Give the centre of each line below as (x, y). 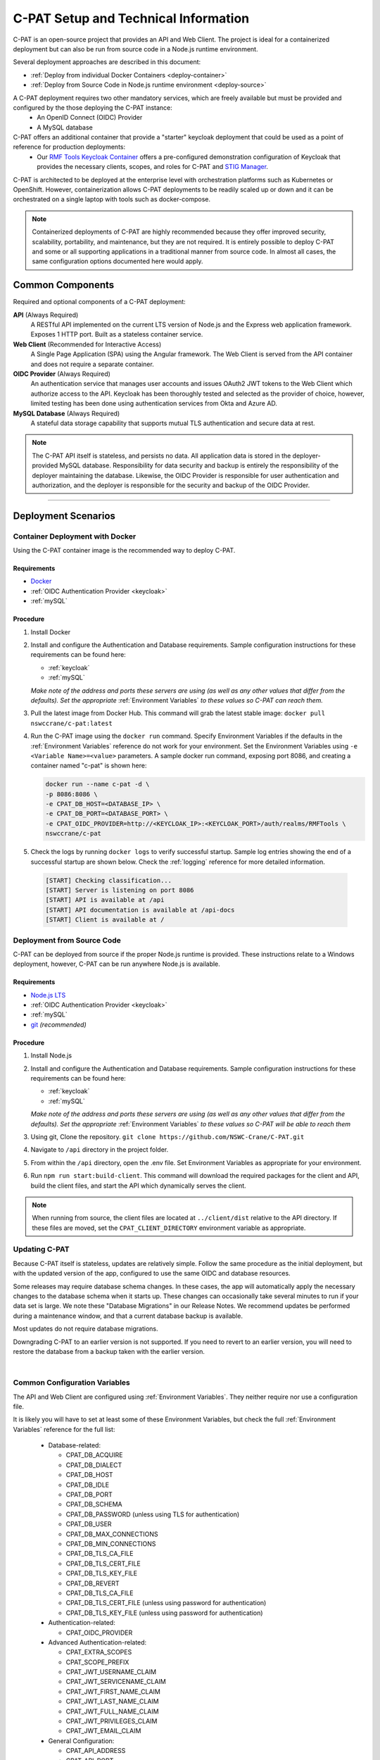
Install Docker (50, 632)
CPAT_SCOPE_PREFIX (97, 1662)
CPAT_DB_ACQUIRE (94, 1455)
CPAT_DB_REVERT (93, 1583)
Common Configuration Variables (71, 1383)
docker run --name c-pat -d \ (97, 784)
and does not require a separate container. (92, 364)
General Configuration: (81, 1741)
